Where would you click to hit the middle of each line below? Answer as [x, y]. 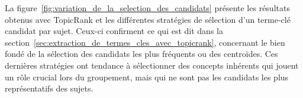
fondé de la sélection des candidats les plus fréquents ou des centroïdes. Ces [141, 54]
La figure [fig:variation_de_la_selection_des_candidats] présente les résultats [147, 8]
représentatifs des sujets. [49, 88]
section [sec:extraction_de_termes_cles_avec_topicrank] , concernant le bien [145, 42]
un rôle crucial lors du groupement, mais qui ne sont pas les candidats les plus [147, 77]
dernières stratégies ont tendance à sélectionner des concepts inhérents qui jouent [152, 65]
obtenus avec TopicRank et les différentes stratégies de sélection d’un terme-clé [148, 19]
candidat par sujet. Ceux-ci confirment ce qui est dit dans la [114, 31]
